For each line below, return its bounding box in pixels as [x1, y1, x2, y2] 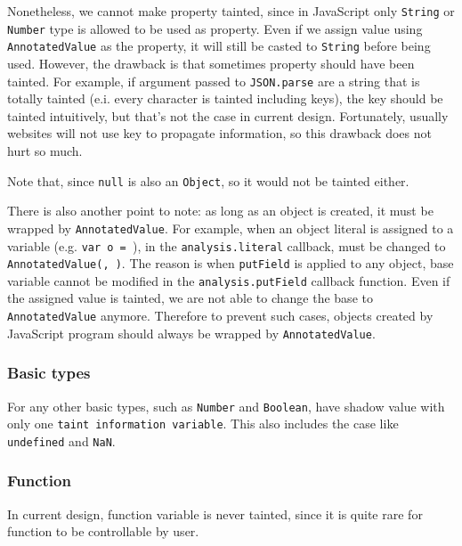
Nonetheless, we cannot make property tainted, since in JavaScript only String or [7, 2, 455, 20]
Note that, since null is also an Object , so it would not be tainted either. [7, 171, 409, 190]
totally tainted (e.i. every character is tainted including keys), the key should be [7, 89, 443, 108]
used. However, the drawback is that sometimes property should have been [7, 53, 415, 72]
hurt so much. [7, 142, 83, 159]
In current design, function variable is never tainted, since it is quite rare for [7, 504, 423, 523]
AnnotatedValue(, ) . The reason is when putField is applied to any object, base [7, 254, 454, 273]
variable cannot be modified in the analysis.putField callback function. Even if [7, 271, 450, 289]
